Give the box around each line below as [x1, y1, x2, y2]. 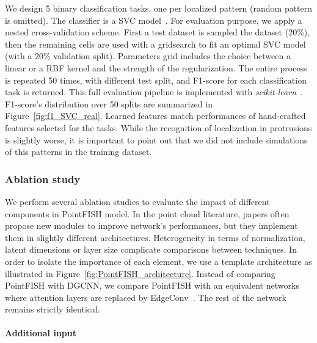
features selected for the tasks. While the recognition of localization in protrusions [5, 121, 312, 134]
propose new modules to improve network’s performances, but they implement [5, 219, 298, 232]
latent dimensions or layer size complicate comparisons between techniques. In [5, 243, 297, 256]
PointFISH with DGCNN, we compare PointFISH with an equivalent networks [5, 279, 299, 292]
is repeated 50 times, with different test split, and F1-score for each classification [5, 73, 307, 86]
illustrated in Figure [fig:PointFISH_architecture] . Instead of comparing [5, 267, 275, 280]
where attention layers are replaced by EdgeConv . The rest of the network [5, 291, 286, 303]
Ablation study [5, 171, 81, 186]
